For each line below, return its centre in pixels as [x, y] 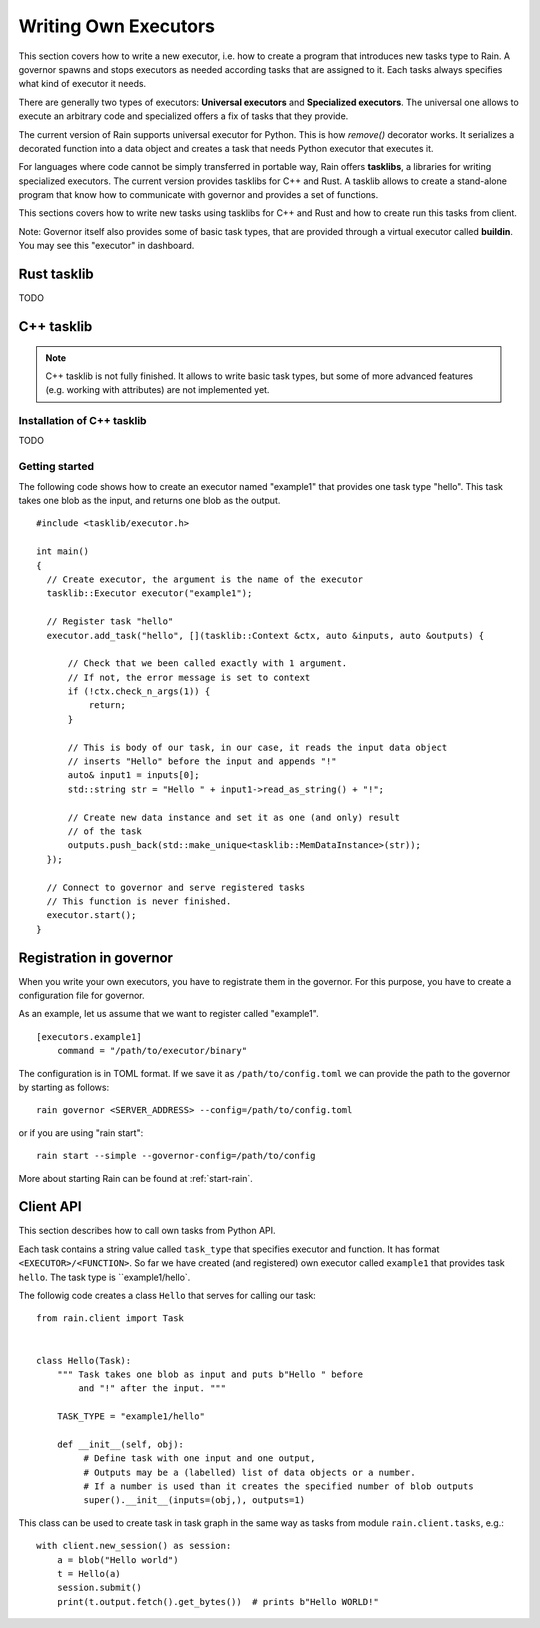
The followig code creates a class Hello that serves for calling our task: [167, 1295]
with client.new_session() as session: [134, 1546]
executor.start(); [91, 915]
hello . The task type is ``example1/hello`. [104, 1277]
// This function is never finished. [139, 901]
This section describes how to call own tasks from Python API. [147, 1231]
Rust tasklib [56, 274]
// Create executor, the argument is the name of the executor [205, 579]
